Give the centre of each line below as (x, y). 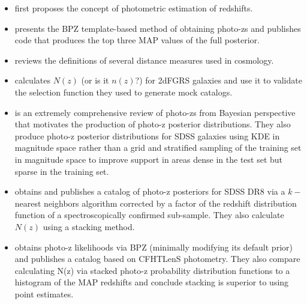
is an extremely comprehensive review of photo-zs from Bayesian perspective (155, 112)
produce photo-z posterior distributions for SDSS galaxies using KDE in (147, 135)
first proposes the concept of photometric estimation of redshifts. (134, 8)
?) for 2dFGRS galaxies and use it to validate (219, 80)
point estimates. (44, 293)
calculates (32, 80)
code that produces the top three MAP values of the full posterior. (137, 40)
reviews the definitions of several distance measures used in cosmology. (144, 60)
